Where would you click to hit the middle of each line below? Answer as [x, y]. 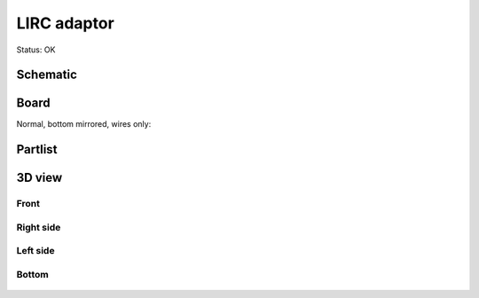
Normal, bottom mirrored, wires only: [84, 124]
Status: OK [36, 50]
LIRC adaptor [65, 23]
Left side [35, 251]
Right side [39, 227]
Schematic [47, 75]
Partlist [37, 149]
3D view [39, 178]
